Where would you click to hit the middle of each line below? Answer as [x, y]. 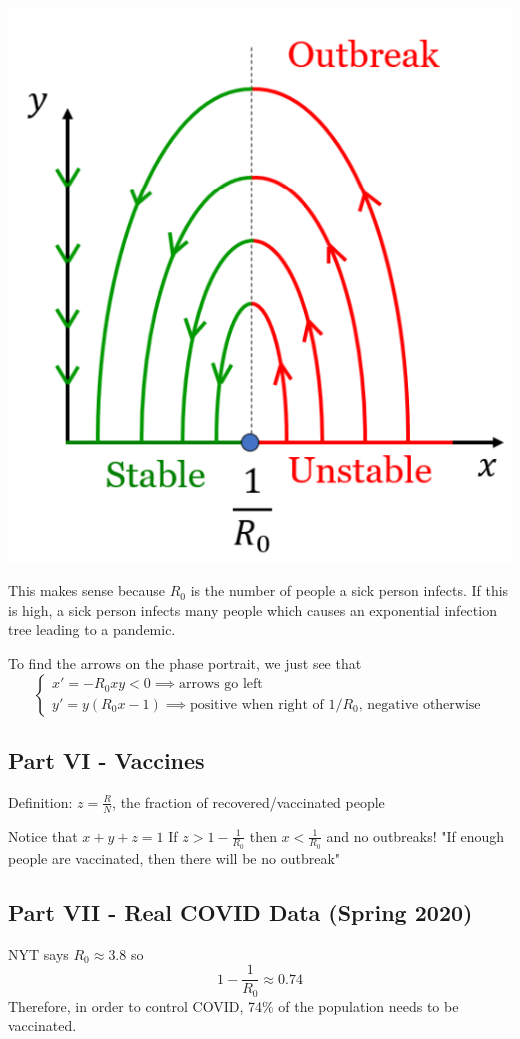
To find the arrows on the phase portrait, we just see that [185, 662]
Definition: [40, 801]
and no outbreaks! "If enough [415, 835]
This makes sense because [87, 590]
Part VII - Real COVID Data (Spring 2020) [240, 911]
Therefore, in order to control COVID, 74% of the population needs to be [233, 1005]
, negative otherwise [419, 704]
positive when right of [256, 704]
